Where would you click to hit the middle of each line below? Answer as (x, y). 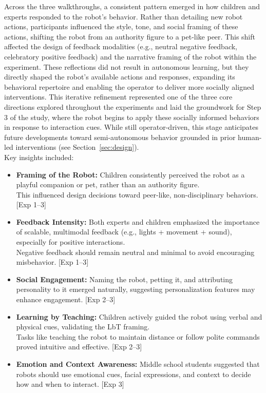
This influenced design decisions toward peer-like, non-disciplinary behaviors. (137, 194)
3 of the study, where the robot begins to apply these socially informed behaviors (132, 117)
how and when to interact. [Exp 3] (70, 384)
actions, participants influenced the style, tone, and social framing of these (121, 26)
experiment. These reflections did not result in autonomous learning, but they (127, 66)
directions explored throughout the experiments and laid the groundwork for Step (133, 106)
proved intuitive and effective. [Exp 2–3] (79, 347)
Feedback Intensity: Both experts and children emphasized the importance (138, 221)
